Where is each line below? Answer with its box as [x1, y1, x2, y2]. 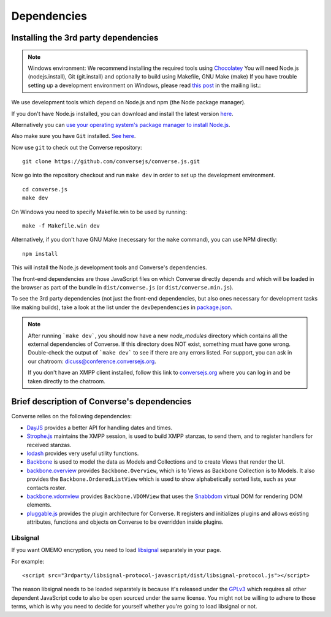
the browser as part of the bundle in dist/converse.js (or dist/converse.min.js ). [11, 283, 234, 291]
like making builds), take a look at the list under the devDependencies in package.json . [11, 304, 233, 311]
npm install [22, 250, 58, 257]
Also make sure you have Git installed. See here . [11, 132, 136, 140]
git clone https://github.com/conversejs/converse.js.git [22, 158, 200, 165]
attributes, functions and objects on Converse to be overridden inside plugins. [26, 518, 224, 526]
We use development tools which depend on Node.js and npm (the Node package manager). [11, 99, 246, 106]
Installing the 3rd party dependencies [11, 33, 159, 43]
